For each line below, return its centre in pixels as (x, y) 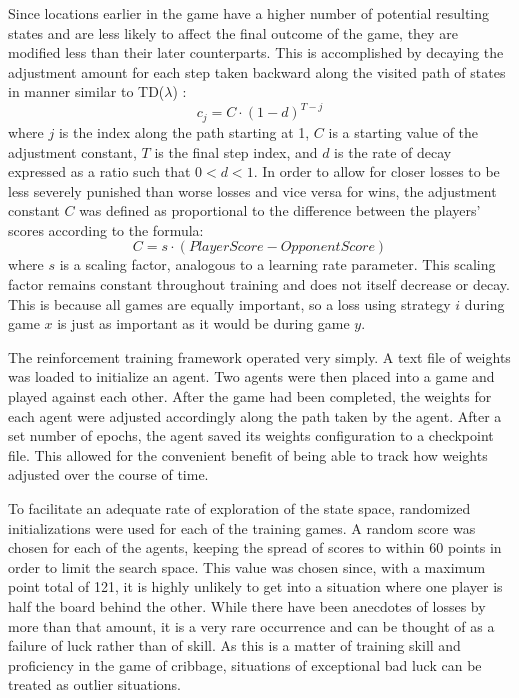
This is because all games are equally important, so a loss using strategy (229, 303)
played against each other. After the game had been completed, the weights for (250, 396)
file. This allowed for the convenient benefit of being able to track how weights (248, 454)
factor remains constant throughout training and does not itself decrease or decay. (259, 284)
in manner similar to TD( (86, 91)
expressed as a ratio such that (99, 171)
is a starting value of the (403, 131)
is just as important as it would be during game (203, 323)
